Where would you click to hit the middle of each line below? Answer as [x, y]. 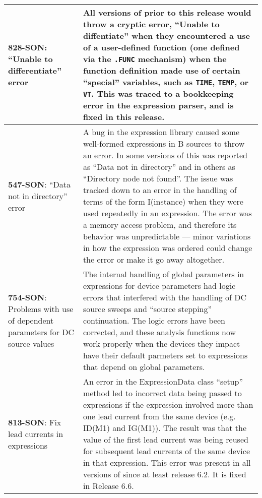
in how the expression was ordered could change [168, 248]
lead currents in [36, 433]
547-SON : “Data [39, 184]
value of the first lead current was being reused [166, 439]
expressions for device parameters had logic [159, 286]
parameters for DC [41, 332]
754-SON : [27, 297]
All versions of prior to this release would [167, 12]
